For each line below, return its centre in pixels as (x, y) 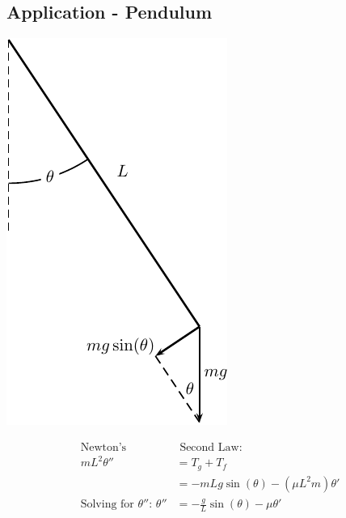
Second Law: (211, 447)
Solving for (107, 505)
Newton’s (103, 447)
